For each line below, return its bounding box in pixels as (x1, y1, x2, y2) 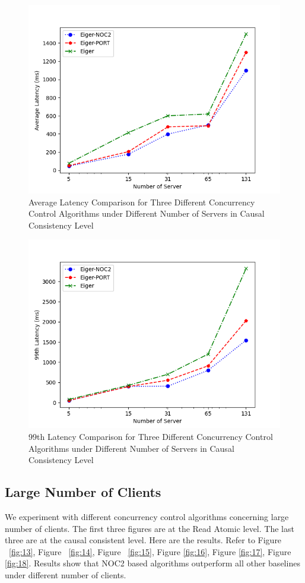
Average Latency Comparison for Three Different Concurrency (28, 195, 255, 208)
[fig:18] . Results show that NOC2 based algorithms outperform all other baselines (5, 557, 300, 569)
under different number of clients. (5, 568, 126, 581)
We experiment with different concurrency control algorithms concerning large (5, 510, 289, 522)
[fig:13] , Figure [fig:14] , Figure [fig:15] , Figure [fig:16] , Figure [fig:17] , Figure (9, 545, 291, 557)
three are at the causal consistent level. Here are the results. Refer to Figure (5, 534, 282, 546)
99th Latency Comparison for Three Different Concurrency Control (28, 430, 273, 442)
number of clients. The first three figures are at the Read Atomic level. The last (5, 522, 294, 534)
